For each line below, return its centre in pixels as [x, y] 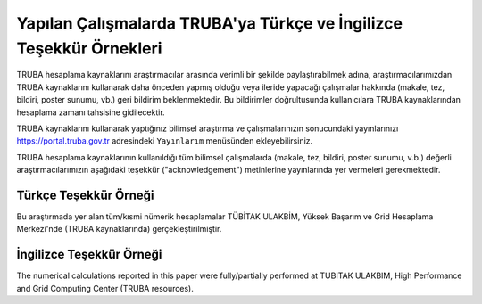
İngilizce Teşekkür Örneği [89, 255]
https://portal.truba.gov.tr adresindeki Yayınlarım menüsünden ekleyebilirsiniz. [165, 141]
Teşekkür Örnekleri [89, 48]
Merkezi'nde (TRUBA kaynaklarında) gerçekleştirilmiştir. [119, 229]
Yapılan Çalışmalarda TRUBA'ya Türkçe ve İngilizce [210, 23]
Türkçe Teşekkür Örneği [86, 195]
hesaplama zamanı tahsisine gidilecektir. [91, 112]
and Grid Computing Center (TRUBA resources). [105, 288]
